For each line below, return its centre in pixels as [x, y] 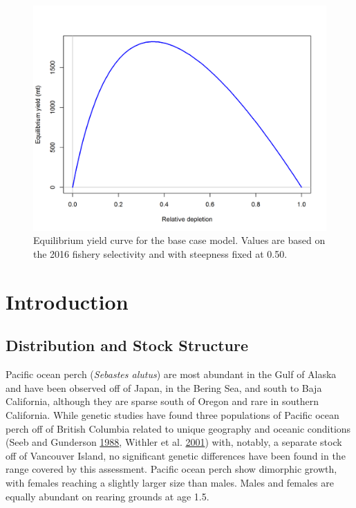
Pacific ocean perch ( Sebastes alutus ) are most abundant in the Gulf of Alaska [171, 374]
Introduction [67, 301]
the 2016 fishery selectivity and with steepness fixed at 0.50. [160, 254]
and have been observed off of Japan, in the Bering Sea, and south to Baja [164, 387]
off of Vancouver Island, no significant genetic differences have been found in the [176, 455]
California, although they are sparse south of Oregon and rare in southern [162, 401]
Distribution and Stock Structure [127, 345]
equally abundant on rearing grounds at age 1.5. [107, 496]
